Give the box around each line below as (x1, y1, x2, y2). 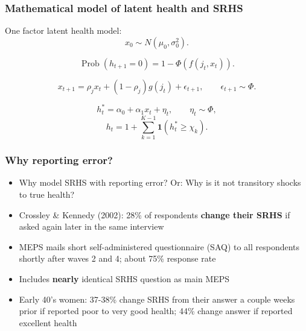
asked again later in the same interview (19, 220, 164, 233)
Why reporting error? (5, 153, 113, 168)
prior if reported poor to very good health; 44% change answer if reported (19, 304, 293, 317)
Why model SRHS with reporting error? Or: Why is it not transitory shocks (19, 176, 301, 189)
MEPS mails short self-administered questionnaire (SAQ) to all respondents (19, 240, 300, 253)
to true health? (19, 188, 75, 201)
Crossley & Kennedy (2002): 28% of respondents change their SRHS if (19, 208, 290, 221)
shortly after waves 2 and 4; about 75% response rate (19, 252, 216, 265)
